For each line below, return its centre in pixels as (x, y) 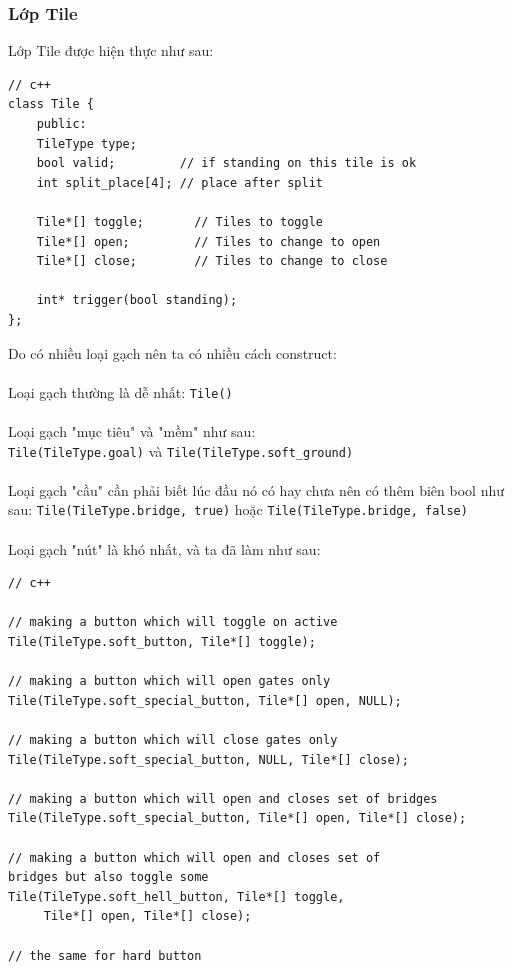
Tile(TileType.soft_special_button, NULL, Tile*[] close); (208, 759)
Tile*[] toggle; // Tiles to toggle (179, 221)
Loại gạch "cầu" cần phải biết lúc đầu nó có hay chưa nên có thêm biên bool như (256, 489)
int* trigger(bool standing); (137, 300)
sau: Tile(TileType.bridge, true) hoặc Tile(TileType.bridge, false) (238, 509)
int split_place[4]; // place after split (179, 182)
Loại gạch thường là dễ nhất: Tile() (120, 391)
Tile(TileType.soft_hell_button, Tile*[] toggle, (176, 896)
